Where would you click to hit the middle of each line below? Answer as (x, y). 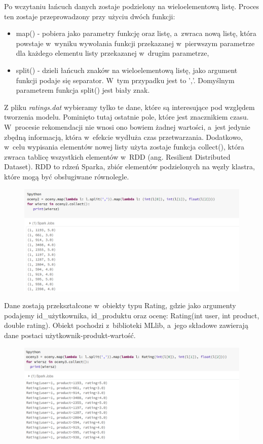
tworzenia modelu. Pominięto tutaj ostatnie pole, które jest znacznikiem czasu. (126, 117)
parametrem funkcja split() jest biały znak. (83, 90)
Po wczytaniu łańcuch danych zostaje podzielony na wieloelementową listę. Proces (132, 6)
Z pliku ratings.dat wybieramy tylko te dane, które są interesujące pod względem (129, 107)
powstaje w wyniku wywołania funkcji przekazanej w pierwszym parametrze (135, 43)
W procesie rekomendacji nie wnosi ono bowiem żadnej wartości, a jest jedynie (127, 126)
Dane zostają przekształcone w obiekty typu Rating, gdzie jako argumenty (120, 305)
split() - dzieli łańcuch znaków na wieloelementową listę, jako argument (127, 70)
